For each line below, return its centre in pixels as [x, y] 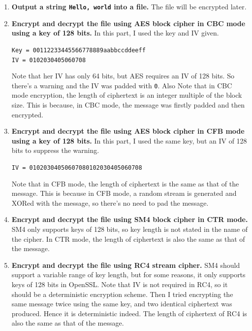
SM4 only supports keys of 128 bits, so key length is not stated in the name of [130, 229]
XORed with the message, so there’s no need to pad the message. [110, 202]
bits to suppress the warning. [55, 150]
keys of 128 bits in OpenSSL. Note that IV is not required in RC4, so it [120, 284]
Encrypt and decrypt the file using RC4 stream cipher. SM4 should [126, 265]
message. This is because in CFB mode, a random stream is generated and [124, 193]
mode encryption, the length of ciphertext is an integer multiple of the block [127, 95]
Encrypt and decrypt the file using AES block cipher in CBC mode [128, 23]
